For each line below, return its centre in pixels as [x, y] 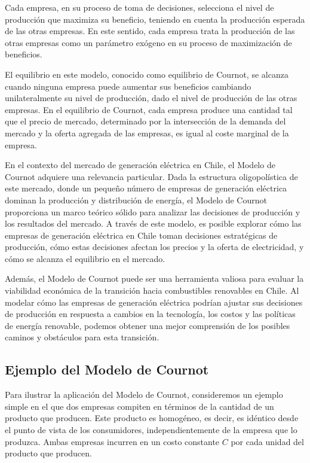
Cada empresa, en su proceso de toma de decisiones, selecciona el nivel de [139, 7]
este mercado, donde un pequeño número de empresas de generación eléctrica [146, 188]
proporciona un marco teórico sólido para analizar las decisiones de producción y [153, 211]
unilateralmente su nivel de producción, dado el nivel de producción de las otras [151, 98]
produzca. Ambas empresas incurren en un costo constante [112, 441]
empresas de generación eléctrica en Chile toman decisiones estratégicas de [141, 235]
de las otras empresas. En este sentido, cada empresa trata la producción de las [150, 31]
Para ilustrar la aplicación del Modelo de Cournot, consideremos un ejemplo [144, 395]
